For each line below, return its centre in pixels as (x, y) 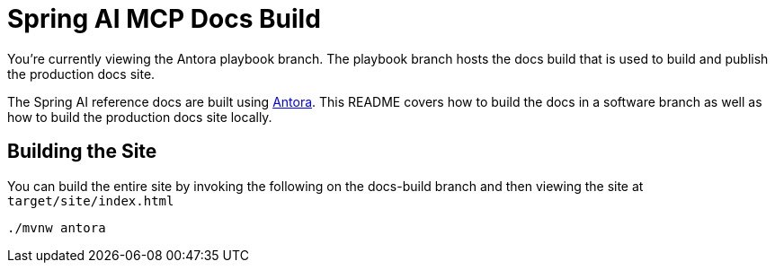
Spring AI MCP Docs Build (164, 19)
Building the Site (82, 152)
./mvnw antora (57, 227)
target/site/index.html (91, 200)
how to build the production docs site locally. (140, 117)
